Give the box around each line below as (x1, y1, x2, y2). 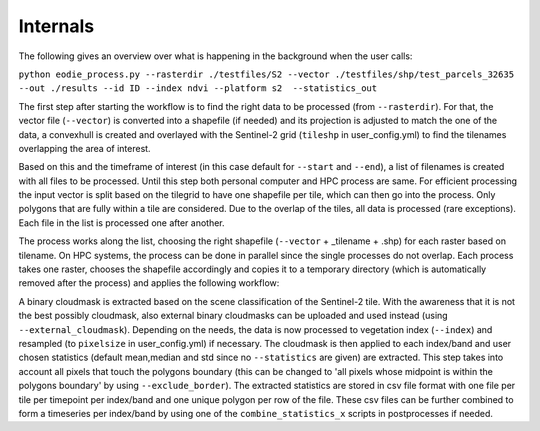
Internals (18, 15, 95, 37)
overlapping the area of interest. (18, 142, 151, 154)
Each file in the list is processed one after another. (18, 216, 225, 229)
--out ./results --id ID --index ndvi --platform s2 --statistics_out (18, 83, 378, 94)
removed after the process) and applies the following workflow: (18, 277, 280, 289)
